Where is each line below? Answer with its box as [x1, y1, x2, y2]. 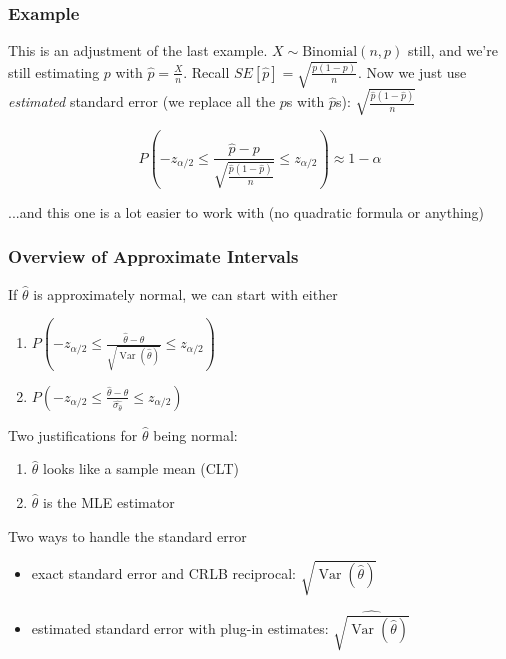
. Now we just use [358, 61, 467, 82]
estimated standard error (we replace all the [8, 91, 276, 112]
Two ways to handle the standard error [8, 525, 247, 546]
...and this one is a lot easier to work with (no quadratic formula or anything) [8, 201, 485, 222]
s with [286, 91, 325, 112]
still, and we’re [408, 40, 498, 61]
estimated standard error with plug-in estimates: [31, 617, 329, 638]
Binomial [302, 45, 358, 60]
